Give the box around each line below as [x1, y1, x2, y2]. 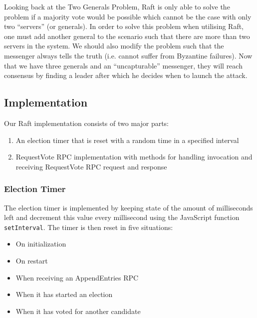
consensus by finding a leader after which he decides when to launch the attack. [4, 70, 248, 80]
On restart [15, 255, 48, 265]
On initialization [15, 238, 66, 249]
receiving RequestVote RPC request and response [15, 161, 167, 171]
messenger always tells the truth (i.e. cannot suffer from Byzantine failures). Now [4, 50, 253, 60]
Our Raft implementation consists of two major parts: [4, 117, 169, 128]
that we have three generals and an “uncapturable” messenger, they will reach [4, 60, 243, 70]
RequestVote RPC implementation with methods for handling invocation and [15, 151, 253, 162]
